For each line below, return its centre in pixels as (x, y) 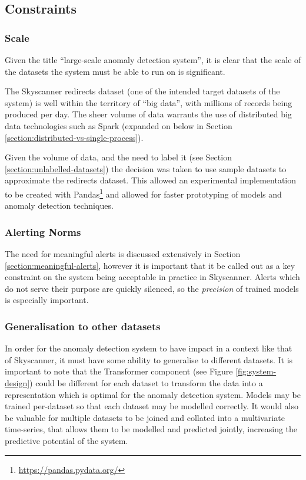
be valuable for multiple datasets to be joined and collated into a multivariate (145, 417)
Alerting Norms (43, 231)
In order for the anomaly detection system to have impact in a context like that (149, 348)
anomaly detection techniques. (59, 206)
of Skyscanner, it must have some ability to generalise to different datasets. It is (149, 359)
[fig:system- (256, 371)
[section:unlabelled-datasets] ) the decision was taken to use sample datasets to (146, 168)
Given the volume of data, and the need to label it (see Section (118, 157)
